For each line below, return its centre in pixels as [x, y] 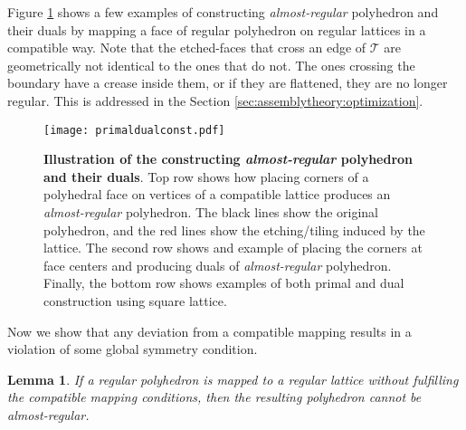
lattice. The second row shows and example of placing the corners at [233, 248]
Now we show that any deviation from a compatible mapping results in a [209, 331]
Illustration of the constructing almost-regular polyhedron [228, 159]
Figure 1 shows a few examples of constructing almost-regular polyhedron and [223, 12]
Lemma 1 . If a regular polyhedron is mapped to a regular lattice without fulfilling [233, 379]
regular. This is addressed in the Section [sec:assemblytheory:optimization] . [215, 100]
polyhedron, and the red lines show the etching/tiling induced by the [234, 229]
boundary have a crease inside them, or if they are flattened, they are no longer [228, 83]
